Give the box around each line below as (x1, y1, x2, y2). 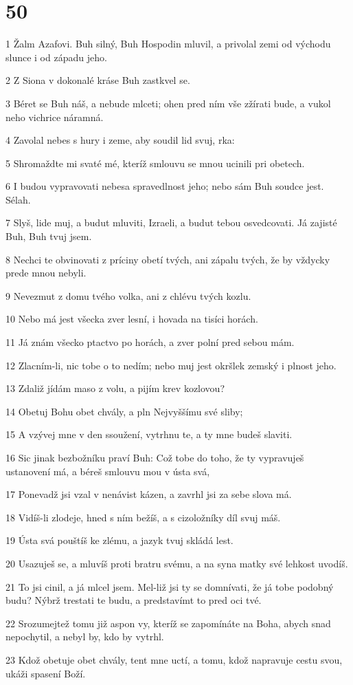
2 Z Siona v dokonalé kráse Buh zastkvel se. (5, 73, 190, 87)
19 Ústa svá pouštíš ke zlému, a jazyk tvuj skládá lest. (5, 533, 234, 547)
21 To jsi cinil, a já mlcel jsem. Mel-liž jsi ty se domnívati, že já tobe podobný (5, 579, 334, 594)
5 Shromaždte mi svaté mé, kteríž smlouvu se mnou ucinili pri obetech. (5, 155, 305, 170)
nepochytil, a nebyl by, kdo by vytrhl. (5, 629, 164, 644)
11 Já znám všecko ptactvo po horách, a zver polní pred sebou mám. (5, 335, 295, 349)
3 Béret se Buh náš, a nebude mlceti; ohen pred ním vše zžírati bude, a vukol (5, 96, 331, 110)
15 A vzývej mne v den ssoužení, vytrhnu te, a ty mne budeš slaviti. (5, 427, 293, 442)
